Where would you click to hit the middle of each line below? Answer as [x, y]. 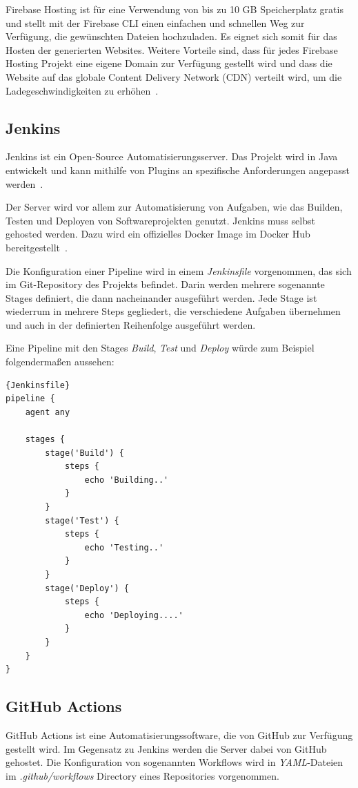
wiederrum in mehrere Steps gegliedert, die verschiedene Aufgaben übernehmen [173, 311]
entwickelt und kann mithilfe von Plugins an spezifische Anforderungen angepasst [178, 170]
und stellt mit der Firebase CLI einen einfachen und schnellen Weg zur [155, 22]
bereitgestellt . [37, 247]
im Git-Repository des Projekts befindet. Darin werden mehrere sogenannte [165, 284]
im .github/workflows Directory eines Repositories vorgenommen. [142, 775]
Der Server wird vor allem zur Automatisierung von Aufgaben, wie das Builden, [174, 207]
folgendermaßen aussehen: [60, 362]
